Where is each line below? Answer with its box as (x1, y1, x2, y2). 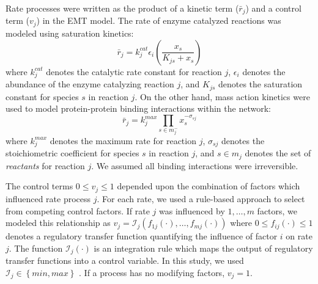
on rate (286, 230, 312, 242)
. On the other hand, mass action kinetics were (135, 90, 310, 103)
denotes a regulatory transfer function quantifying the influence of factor (6, 230, 278, 242)
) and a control (245, 2, 301, 14)
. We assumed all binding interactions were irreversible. (91, 159, 298, 172)
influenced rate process (6, 192, 91, 205)
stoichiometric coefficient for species (6, 147, 139, 159)
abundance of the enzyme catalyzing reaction (6, 78, 174, 90)
